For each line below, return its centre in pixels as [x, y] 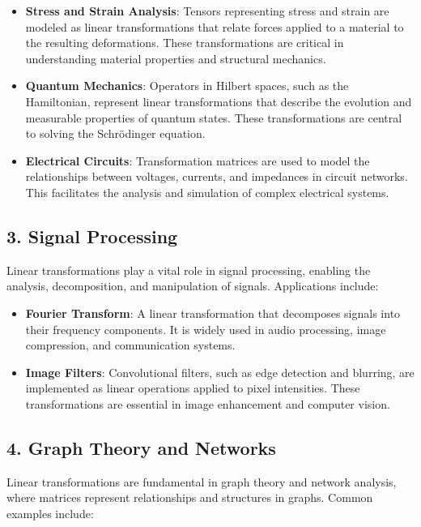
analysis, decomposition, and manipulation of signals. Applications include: [193, 286]
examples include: [50, 513]
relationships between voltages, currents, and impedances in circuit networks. [217, 176]
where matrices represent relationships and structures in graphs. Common [190, 497]
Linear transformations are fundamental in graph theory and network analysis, [202, 481]
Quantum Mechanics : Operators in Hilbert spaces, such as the [187, 86]
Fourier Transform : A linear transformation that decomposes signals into [213, 313]
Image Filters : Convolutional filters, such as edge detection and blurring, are [220, 372]
